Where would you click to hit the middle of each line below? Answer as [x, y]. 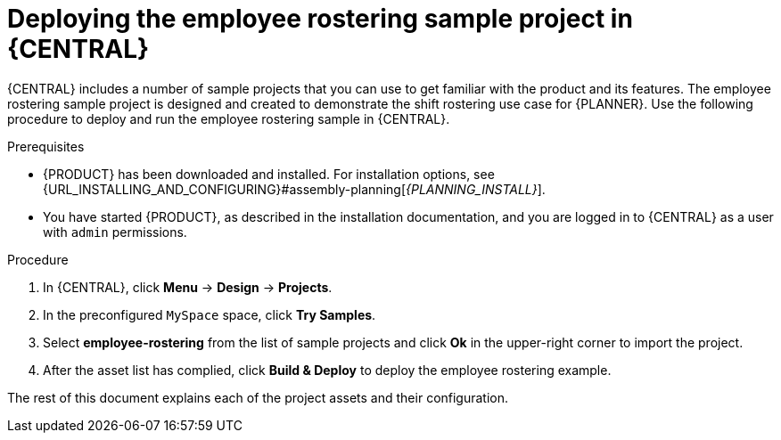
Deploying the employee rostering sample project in [320, 19]
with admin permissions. [115, 232]
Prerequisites [46, 146]
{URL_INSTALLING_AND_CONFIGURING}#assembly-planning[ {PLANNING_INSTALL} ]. [294, 189]
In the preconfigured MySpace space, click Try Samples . [210, 314]
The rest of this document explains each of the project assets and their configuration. [258, 397]
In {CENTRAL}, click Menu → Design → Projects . [188, 287]
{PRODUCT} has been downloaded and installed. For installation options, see [269, 174]
